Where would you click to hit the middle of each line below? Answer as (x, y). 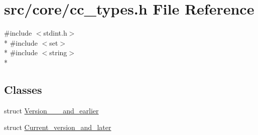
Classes (23, 89)
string (58, 52)
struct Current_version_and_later (58, 127)
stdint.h (55, 33)
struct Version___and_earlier (51, 110)
